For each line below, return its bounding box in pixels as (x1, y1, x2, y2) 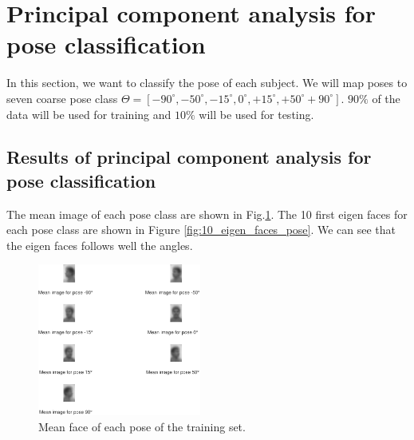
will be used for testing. (199, 105, 314, 122)
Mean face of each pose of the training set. (38, 418, 246, 435)
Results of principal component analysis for (6, 145, 372, 169)
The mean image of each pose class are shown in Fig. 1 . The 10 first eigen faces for (6, 205, 408, 222)
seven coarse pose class (6, 89, 118, 106)
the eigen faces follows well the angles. (6, 236, 193, 253)
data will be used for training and (6, 105, 172, 122)
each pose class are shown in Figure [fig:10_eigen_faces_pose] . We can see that (6, 221, 396, 238)
